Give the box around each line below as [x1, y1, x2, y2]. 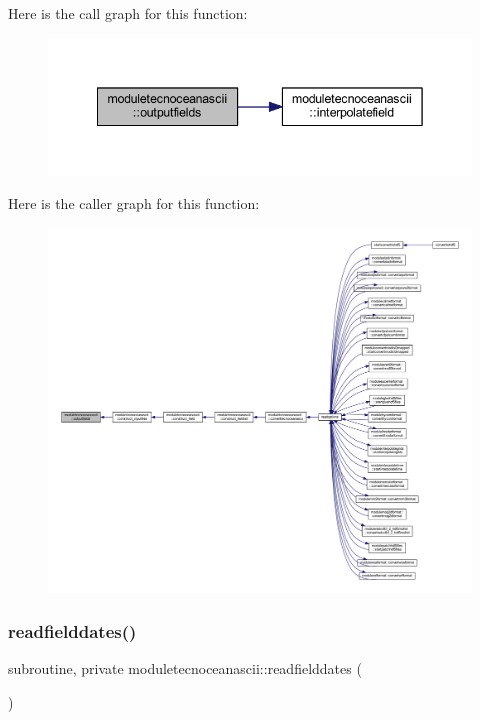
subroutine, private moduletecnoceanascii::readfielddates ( [8, 658, 362, 679]
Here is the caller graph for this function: [8, 193, 260, 214]
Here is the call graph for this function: [8, 3, 248, 23]
